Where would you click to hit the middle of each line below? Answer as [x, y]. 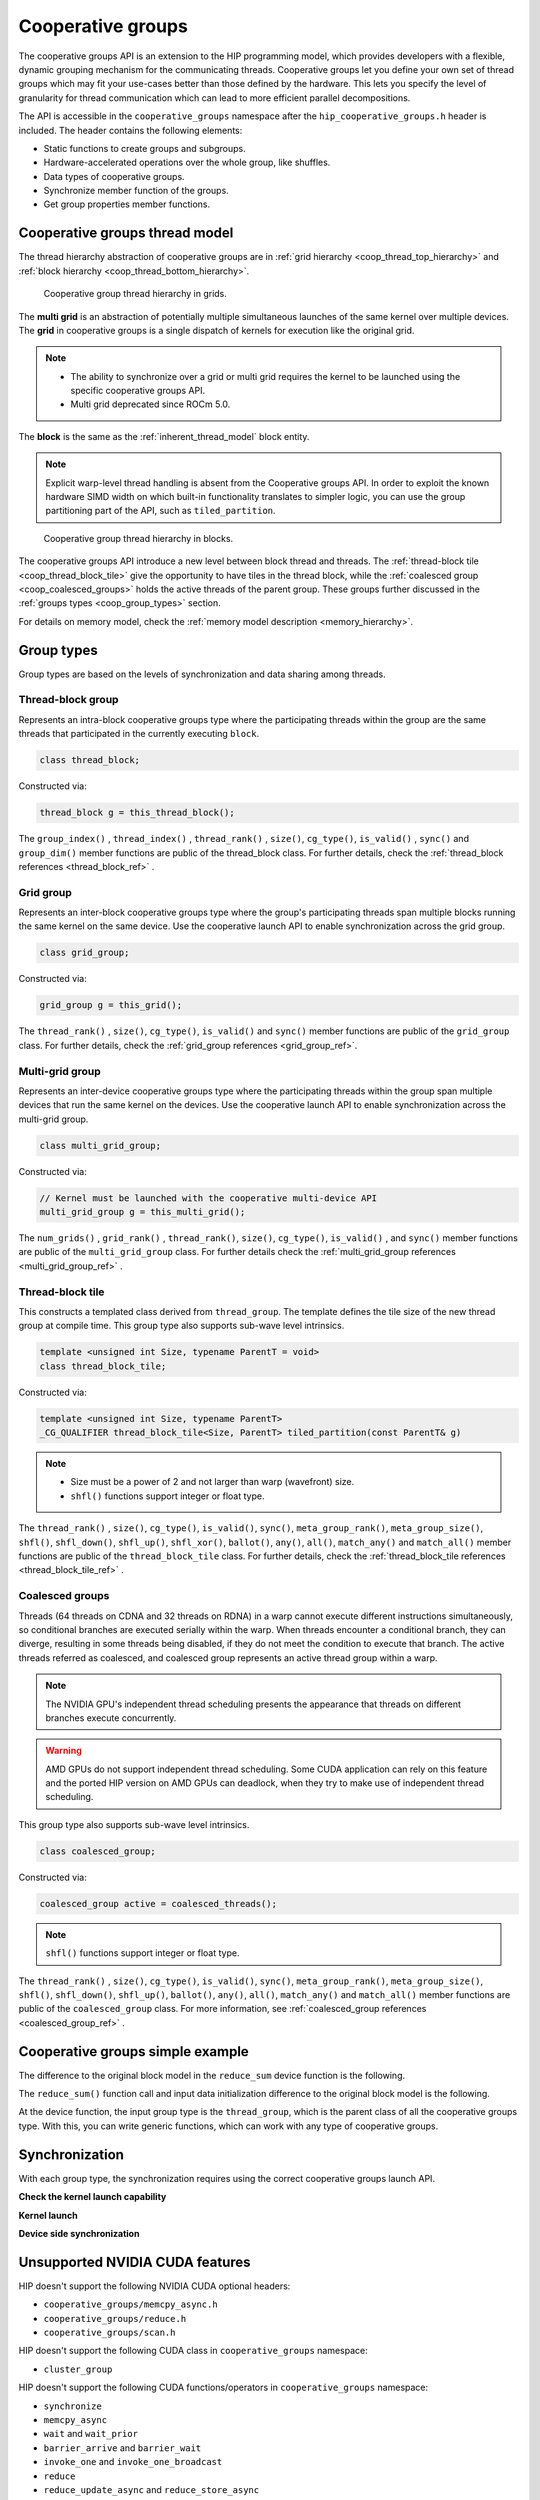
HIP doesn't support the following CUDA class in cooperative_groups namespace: [193, 2351]
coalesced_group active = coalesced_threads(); [158, 1903]
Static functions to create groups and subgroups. [144, 148]
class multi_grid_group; [100, 1145]
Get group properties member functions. [127, 204]
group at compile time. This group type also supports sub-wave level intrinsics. [181, 1326]
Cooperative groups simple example [133, 2051]
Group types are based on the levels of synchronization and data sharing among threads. [202, 674]
